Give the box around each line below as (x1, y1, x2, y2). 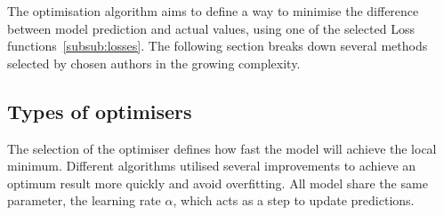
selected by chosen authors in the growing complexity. (7, 53, 301, 72)
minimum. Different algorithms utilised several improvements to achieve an (7, 156, 416, 175)
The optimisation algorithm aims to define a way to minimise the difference (7, 2, 419, 20)
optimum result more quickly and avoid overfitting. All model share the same (7, 173, 428, 192)
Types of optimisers (7, 97, 192, 124)
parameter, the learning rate (7, 191, 161, 210)
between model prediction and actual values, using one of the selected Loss (7, 19, 415, 37)
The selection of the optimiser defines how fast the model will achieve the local (7, 139, 437, 157)
